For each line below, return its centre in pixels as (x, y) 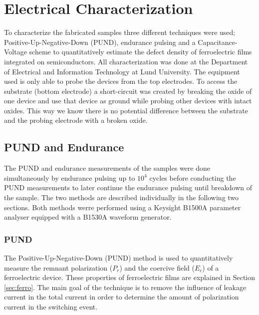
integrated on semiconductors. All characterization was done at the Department (126, 61)
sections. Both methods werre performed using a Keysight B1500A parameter (123, 207)
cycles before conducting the (193, 177)
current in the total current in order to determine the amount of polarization (122, 297)
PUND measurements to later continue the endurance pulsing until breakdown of (128, 187)
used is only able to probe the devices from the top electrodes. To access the (121, 81)
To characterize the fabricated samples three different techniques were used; (120, 32)
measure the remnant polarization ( (58, 267)
